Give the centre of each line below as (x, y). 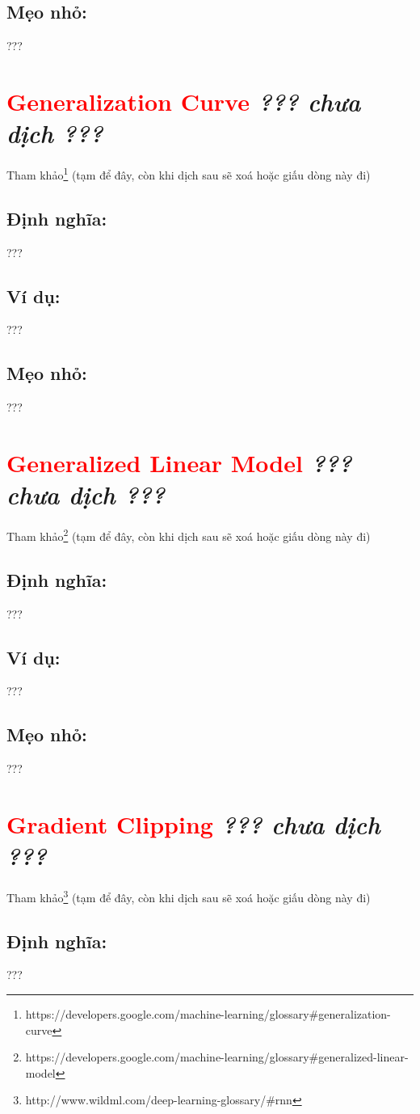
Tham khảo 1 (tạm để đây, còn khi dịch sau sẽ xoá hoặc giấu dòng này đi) (189, 173)
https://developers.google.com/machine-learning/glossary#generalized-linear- (217, 1057)
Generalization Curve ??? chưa (184, 101)
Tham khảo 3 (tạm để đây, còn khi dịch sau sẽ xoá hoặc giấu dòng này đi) (189, 896)
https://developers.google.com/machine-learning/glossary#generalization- (208, 1014)
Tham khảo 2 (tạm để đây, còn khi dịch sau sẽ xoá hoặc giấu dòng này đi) (189, 535)
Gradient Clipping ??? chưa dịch (193, 824)
